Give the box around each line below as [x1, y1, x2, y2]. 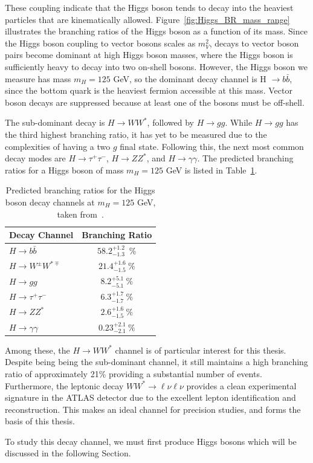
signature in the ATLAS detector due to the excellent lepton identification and [5, 391, 296, 404]
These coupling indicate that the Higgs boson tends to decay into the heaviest [5, 1, 294, 13]
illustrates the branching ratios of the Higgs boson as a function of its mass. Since [5, 25, 308, 37]
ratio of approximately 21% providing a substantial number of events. [5, 367, 262, 380]
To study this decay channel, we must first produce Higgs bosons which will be [5, 435, 297, 447]
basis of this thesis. [5, 415, 75, 427]
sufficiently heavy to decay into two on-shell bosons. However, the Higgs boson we [5, 60, 308, 73]
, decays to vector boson [209, 36, 299, 49]
